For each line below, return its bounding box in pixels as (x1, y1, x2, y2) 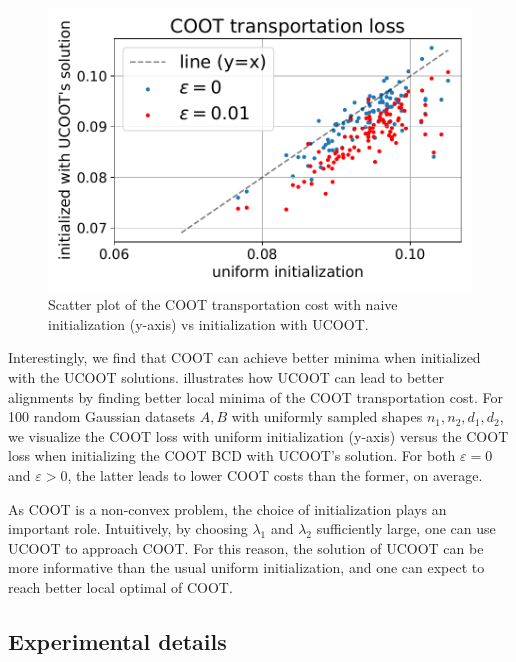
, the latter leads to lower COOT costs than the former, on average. (67, 465, 483, 485)
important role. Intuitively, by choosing (8, 518, 248, 539)
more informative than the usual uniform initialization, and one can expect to (8, 557, 485, 578)
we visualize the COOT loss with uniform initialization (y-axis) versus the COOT (8, 425, 509, 446)
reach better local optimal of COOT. (8, 576, 233, 597)
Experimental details (8, 625, 227, 656)
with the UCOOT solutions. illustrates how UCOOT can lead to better (8, 367, 444, 388)
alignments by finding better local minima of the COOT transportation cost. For (8, 386, 503, 407)
